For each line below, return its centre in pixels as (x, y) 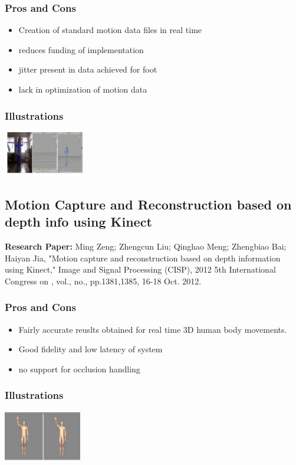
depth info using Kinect (78, 222)
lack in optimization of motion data (83, 89)
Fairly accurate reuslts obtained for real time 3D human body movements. (153, 329)
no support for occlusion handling (79, 369)
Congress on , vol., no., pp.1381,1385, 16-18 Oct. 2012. (103, 281)
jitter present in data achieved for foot (88, 69)
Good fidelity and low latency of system (91, 349)
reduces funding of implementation (81, 49)
